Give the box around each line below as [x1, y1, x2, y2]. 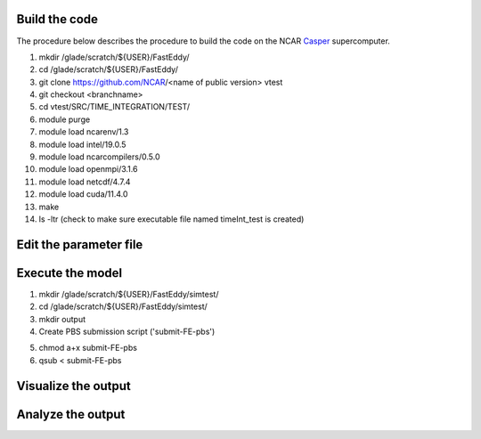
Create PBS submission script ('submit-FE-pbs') [38, 326, 216, 337]
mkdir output [38, 313, 86, 324]
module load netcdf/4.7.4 [38, 176, 131, 187]
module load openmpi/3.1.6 [38, 164, 138, 175]
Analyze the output [16, 406, 126, 422]
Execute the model [16, 265, 123, 280]
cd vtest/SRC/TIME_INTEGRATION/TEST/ [38, 102, 191, 112]
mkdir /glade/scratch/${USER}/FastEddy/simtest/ [38, 289, 219, 299]
